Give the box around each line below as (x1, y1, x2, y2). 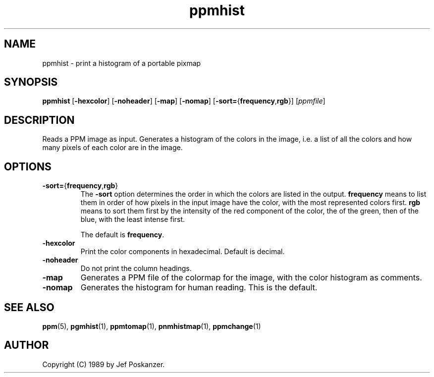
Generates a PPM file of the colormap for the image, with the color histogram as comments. (80, 272, 422, 283)
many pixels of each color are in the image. (42, 143, 183, 152)
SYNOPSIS (4, 76, 58, 89)
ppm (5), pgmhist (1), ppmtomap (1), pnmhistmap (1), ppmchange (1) (42, 322, 261, 330)
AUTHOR (4, 339, 49, 352)
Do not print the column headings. (80, 264, 192, 273)
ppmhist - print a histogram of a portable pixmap (42, 58, 201, 67)
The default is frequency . (80, 230, 164, 239)
